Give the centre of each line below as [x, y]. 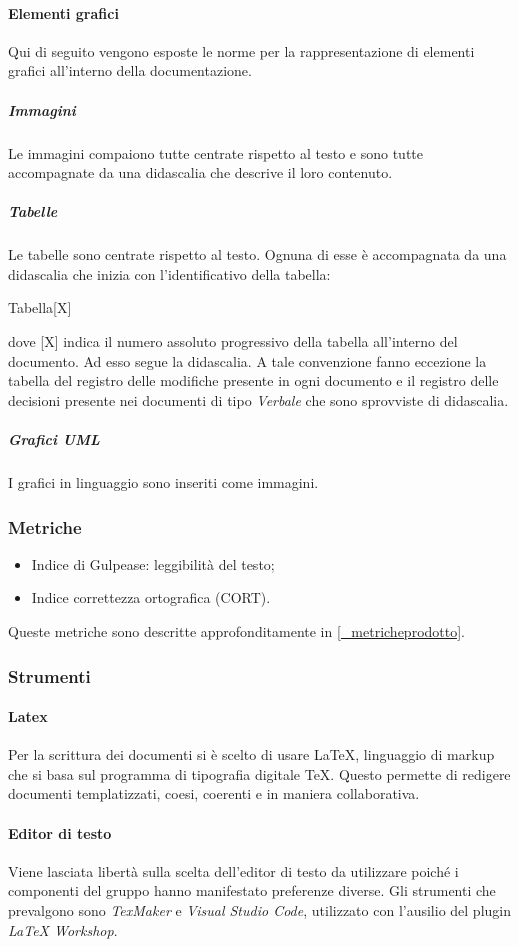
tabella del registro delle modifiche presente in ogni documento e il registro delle [253, 380]
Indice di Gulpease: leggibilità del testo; [153, 563]
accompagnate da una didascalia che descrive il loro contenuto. [200, 172]
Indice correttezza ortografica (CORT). [151, 597]
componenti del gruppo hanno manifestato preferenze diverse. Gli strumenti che [252, 890]
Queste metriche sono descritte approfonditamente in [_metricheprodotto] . [237, 631]
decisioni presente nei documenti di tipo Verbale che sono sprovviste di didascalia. [258, 399]
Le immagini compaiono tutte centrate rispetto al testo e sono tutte [216, 152]
